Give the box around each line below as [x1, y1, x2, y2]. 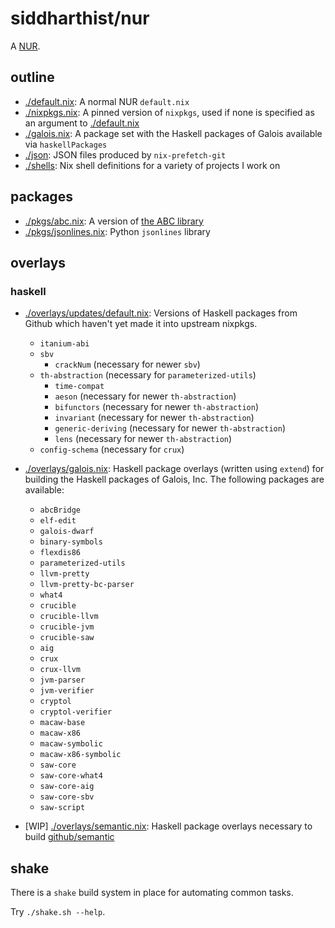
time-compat [54, 382, 105, 392]
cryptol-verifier [39, 707, 113, 717]
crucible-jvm [39, 622, 95, 632]
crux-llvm [39, 665, 82, 675]
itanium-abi [39, 339, 90, 349]
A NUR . [10, 40, 41, 52]
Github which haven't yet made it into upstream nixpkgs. [24, 318, 258, 330]
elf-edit [39, 516, 77, 526]
